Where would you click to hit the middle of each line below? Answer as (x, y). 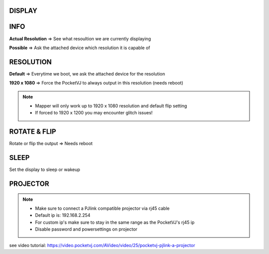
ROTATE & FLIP (33, 132)
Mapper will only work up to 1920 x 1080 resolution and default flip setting (111, 106)
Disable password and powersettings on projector (86, 229)
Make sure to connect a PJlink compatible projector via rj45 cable (102, 208)
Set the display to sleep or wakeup (45, 169)
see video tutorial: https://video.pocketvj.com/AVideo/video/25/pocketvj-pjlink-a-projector (102, 245)
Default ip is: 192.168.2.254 (63, 215)
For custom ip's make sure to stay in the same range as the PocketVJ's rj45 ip (115, 222)
